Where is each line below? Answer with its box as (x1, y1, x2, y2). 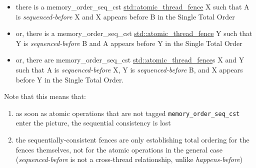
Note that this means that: (4, 91, 86, 101)
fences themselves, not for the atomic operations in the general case (15, 144, 222, 154)
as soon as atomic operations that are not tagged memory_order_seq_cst (15, 107, 240, 118)
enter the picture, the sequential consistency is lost (15, 117, 171, 128)
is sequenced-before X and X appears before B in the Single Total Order (15, 11, 235, 21)
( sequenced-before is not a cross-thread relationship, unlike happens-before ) (15, 154, 243, 164)
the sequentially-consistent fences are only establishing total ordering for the (15, 134, 249, 144)
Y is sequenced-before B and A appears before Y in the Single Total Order (15, 37, 242, 48)
